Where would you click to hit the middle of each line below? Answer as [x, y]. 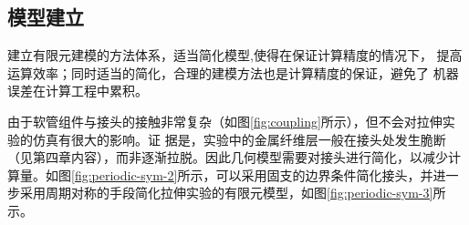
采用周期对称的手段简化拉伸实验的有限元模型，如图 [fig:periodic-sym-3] [226, 193]
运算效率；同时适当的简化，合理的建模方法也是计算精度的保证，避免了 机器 [233, 72]
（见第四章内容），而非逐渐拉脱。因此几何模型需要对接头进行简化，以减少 [228, 157]
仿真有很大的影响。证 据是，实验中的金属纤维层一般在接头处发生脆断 [239, 139]
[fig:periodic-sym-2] [125, 174]
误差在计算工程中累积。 [78, 91]
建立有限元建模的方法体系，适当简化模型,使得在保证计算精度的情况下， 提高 [235, 55]
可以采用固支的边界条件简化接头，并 [324, 174]
